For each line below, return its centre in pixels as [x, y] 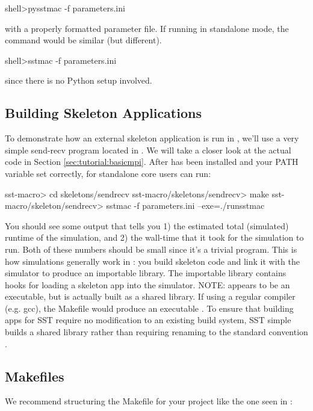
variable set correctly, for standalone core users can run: [108, 173]
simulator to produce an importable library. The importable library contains [146, 273]
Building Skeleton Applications [103, 113]
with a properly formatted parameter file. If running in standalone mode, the [147, 28]
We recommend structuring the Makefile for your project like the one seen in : [149, 401]
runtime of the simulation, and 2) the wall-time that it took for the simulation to [154, 237]
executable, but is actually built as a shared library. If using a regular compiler [150, 296]
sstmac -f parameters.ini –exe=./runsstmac [185, 205]
